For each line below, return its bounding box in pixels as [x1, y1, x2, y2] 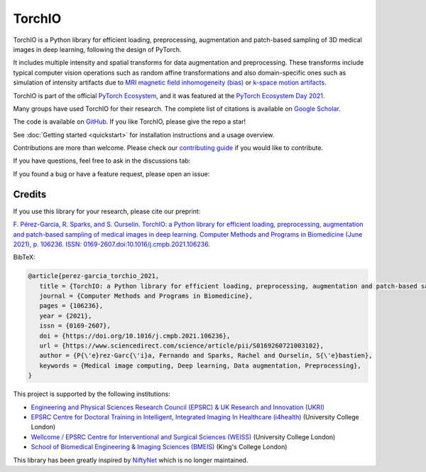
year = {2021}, [39, 311, 92, 320]
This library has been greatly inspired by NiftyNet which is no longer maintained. [13, 456, 248, 464]
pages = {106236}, [39, 302, 104, 310]
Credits [13, 188, 47, 200]
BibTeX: [13, 253, 35, 262]
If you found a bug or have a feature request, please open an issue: [13, 169, 210, 178]
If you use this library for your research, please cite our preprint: [13, 207, 201, 215]
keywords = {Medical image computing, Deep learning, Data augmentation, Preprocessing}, [39, 361, 361, 370]
